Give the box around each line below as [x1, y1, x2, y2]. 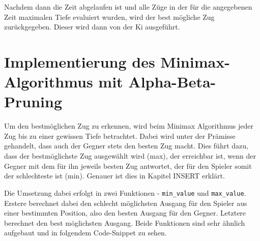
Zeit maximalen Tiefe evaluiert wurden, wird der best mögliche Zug [4, 11, 215, 22]
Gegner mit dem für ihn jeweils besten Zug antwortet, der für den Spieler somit [4, 160, 252, 171]
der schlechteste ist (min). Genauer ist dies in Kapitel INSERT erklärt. [4, 170, 225, 181]
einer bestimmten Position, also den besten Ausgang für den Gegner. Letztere [4, 207, 246, 218]
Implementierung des [4, 51, 155, 72]
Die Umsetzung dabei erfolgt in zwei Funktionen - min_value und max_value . [4, 187, 246, 198]
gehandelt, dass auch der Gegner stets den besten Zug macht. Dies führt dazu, [4, 140, 248, 151]
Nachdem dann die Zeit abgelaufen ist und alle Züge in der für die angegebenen [4, 2, 252, 12]
